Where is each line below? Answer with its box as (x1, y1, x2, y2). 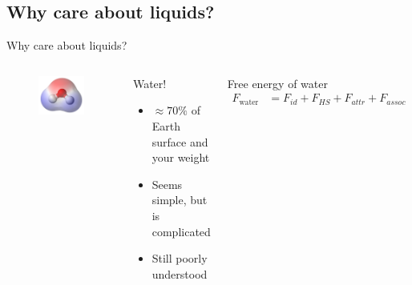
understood (151, 265, 208, 282)
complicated (151, 223, 211, 239)
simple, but (151, 191, 208, 208)
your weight (151, 149, 210, 166)
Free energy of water (227, 74, 328, 91)
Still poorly (151, 250, 208, 267)
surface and (151, 133, 208, 150)
